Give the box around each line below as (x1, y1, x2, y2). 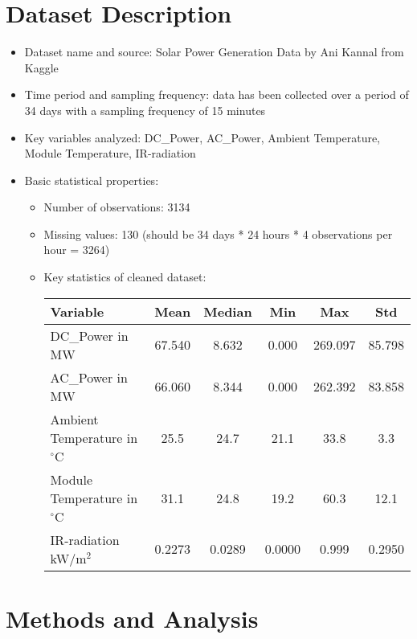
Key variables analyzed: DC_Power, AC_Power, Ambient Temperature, (24, 129, 381, 145)
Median (203, 301, 252, 321)
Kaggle (24, 59, 59, 76)
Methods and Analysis (6, 601, 259, 634)
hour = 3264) (43, 241, 110, 258)
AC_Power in (50, 367, 128, 387)
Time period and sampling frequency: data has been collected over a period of (24, 86, 409, 103)
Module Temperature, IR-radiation (24, 145, 196, 162)
